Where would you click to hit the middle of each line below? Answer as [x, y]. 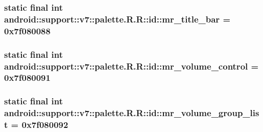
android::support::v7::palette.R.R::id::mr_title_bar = [117, 19]
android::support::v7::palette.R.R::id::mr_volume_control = [131, 66]
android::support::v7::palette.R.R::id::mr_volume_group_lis [132, 113]
